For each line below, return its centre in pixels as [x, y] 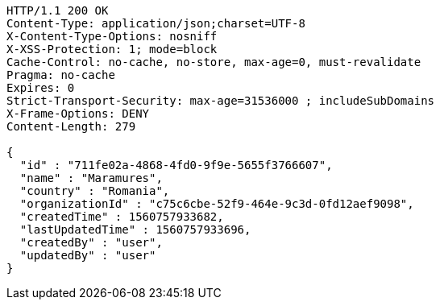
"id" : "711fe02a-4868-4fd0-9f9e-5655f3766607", [176, 165]
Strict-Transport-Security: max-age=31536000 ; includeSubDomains [221, 101]
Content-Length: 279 [71, 126]
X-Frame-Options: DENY [78, 114]
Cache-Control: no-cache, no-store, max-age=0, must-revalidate [214, 62]
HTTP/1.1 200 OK [58, 10]
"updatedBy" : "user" [88, 255]
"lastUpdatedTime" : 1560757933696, [135, 229]
